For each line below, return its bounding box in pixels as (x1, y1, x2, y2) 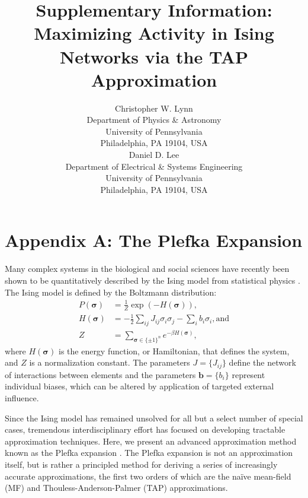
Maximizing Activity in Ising (34, 21, 274, 45)
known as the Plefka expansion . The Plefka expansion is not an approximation (5, 446, 293, 459)
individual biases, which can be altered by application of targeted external (5, 380, 274, 392)
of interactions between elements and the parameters (5, 368, 196, 380)
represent (232, 368, 265, 380)
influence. (5, 392, 39, 404)
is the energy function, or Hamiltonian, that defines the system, (58, 344, 290, 357)
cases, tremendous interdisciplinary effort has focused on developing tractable (5, 423, 285, 436)
